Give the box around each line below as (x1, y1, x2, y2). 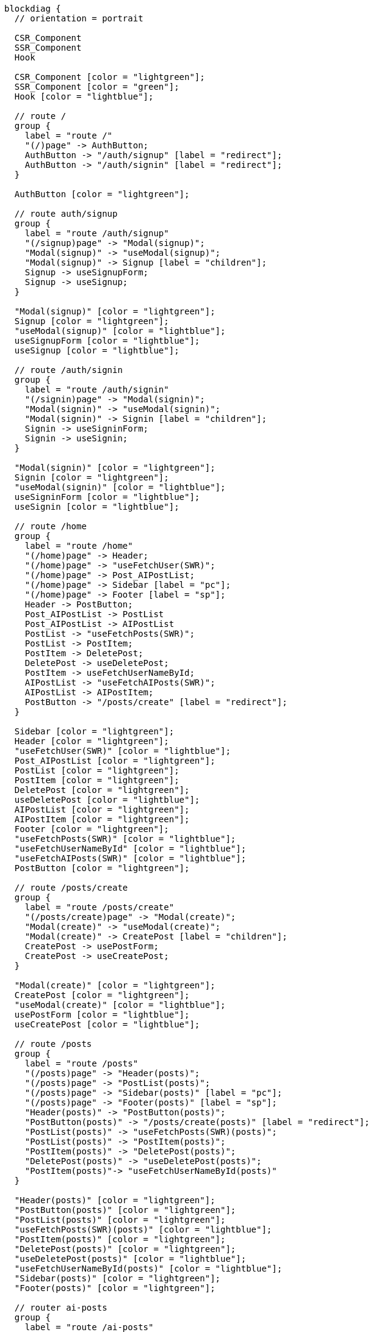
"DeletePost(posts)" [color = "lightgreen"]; (14, 1244, 236, 1254)
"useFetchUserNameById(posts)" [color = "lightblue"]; (14, 1264, 283, 1273)
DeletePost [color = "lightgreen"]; (14, 785, 190, 795)
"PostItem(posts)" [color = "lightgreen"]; (14, 1234, 226, 1244)
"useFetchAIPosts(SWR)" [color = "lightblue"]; (14, 853, 247, 863)
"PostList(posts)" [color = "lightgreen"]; (14, 1215, 226, 1225)
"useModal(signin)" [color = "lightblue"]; (14, 482, 226, 492)
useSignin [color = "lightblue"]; (14, 502, 179, 512)
